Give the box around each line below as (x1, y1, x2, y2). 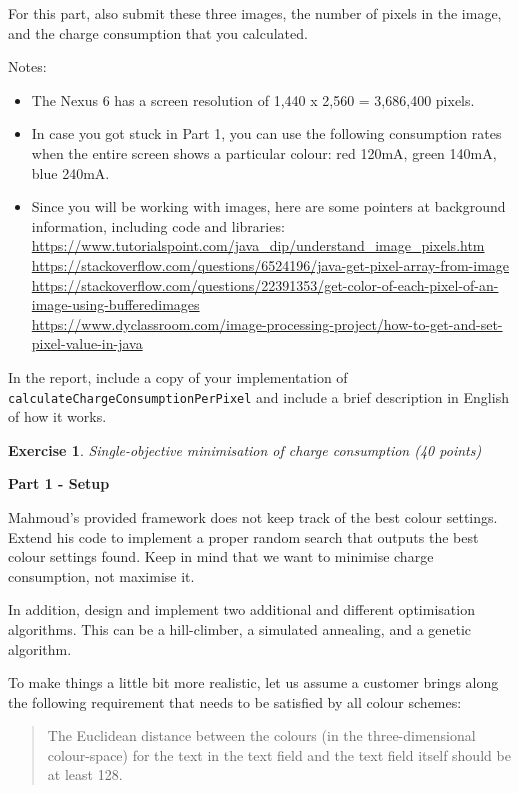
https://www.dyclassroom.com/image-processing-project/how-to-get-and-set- (31, 313, 503, 334)
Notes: (8, 56, 47, 77)
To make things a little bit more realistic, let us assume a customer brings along (8, 672, 499, 693)
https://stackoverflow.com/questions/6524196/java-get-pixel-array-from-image (31, 254, 510, 275)
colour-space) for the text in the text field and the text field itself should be (47, 744, 511, 765)
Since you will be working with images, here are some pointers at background (31, 196, 506, 217)
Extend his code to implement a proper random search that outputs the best (8, 526, 479, 547)
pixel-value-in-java (31, 333, 143, 354)
